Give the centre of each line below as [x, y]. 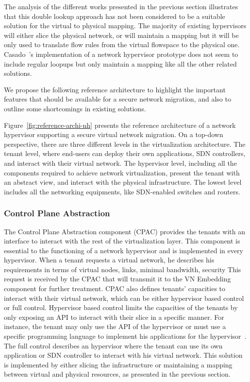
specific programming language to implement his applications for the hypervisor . [125, 336]
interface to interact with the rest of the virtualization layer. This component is [122, 241]
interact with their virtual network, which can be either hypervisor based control [124, 298]
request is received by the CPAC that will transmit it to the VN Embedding [117, 279]
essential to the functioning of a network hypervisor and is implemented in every [124, 250]
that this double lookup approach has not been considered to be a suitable [115, 16]
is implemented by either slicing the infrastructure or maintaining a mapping [118, 364]
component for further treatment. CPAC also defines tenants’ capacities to [115, 288]
